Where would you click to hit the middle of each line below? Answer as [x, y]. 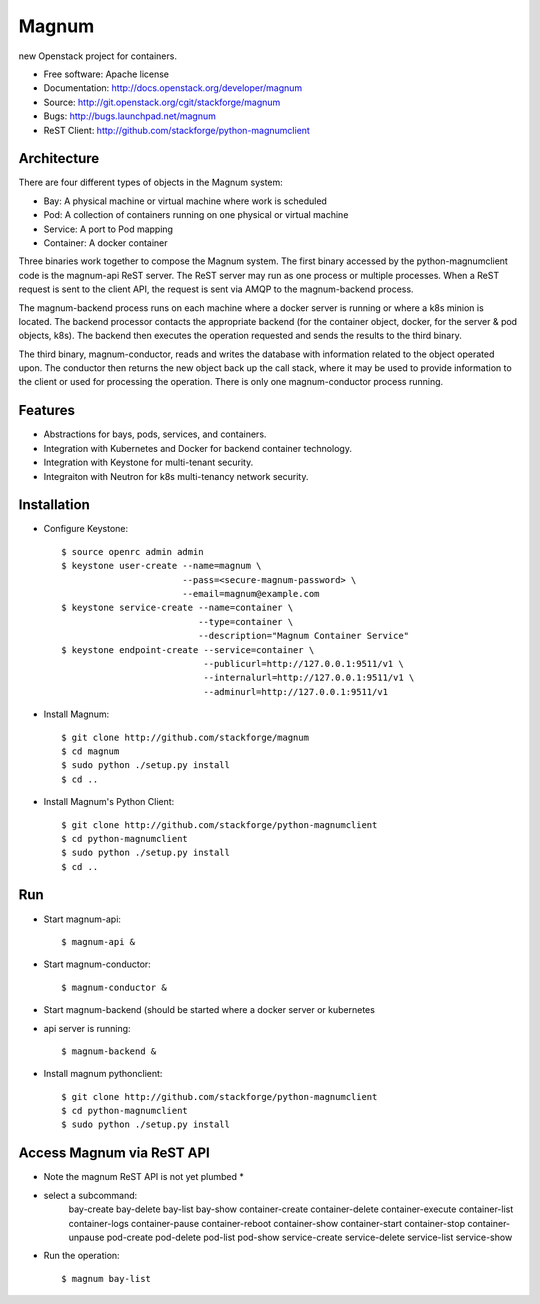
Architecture [59, 158]
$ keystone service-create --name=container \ [177, 608]
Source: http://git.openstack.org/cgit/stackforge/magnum [162, 102]
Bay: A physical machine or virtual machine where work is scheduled [185, 201]
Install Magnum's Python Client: [109, 802]
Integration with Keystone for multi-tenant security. [148, 462]
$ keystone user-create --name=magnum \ [161, 566]
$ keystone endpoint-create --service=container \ [188, 649]
